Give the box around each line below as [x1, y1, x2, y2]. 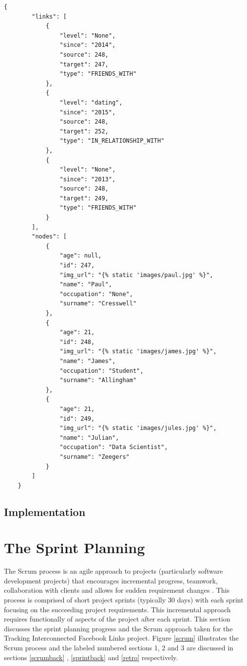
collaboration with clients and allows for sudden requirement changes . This [4, 585, 229, 595]
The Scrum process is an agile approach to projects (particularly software [4, 566, 223, 576]
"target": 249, [59, 194, 109, 202]
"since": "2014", [59, 42, 116, 49]
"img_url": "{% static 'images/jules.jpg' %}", [59, 425, 217, 432]
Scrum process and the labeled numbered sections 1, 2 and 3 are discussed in [4, 642, 233, 652]
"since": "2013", [59, 175, 116, 183]
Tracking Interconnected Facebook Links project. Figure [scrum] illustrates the [4, 633, 239, 643]
